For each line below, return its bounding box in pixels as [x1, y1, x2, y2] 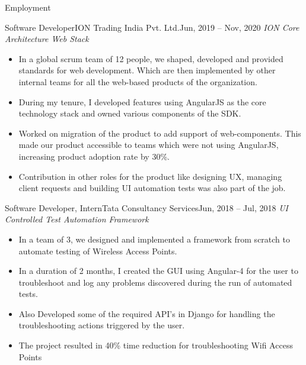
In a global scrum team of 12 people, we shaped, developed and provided [18, 52, 283, 64]
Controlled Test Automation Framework [5, 213, 149, 225]
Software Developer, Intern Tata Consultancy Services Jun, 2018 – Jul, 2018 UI [5, 201, 288, 214]
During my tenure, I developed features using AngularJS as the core [18, 95, 266, 108]
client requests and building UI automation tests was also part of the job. [18, 182, 286, 194]
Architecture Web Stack [5, 33, 89, 45]
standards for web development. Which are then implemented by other [18, 64, 276, 76]
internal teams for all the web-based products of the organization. [18, 75, 257, 88]
